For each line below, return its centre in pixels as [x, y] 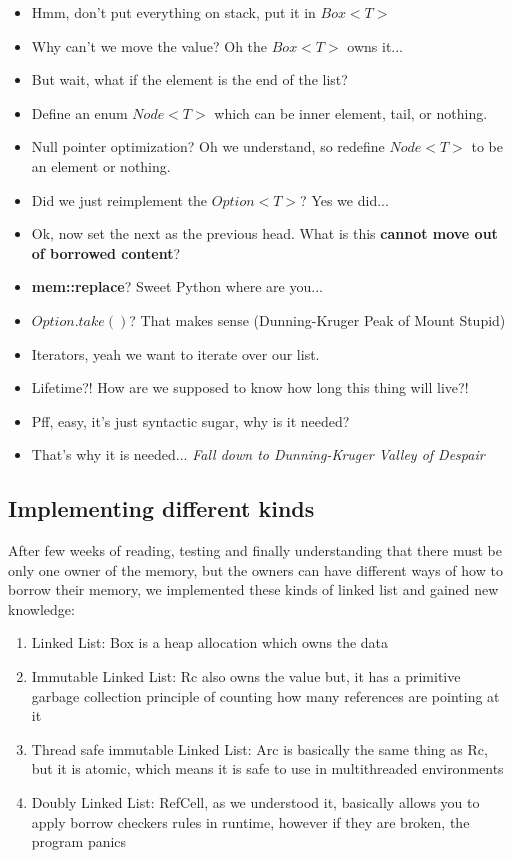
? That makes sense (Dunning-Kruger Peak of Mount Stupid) [317, 319]
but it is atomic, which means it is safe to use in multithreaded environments [267, 768]
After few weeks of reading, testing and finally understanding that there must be [255, 550]
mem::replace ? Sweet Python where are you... [177, 286]
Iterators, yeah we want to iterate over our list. [175, 353]
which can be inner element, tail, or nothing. [351, 112]
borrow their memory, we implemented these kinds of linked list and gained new [253, 589]
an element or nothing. [101, 165]
